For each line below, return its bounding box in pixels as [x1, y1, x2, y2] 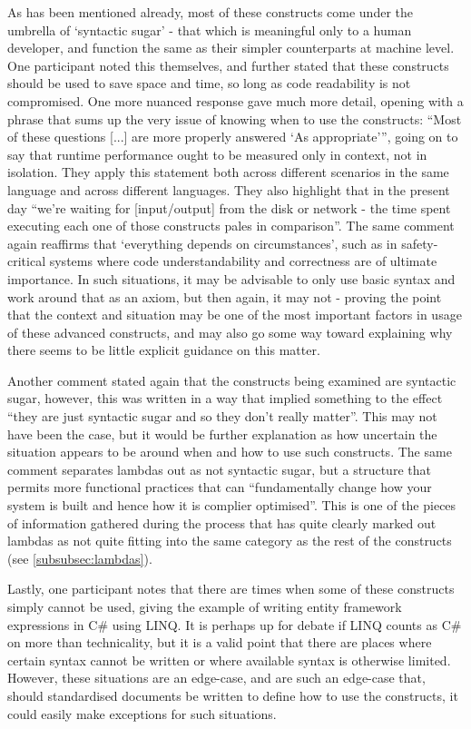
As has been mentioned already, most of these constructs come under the [7, 3, 413, 21]
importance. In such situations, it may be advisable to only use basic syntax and [7, 269, 456, 288]
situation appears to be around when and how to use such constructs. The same [7, 442, 452, 461]
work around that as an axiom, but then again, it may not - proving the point [7, 287, 442, 306]
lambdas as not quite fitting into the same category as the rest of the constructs [7, 531, 452, 550]
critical [7, 251, 46, 271]
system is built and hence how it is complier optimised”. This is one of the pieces [7, 496, 456, 515]
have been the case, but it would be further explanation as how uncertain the [7, 424, 437, 443]
